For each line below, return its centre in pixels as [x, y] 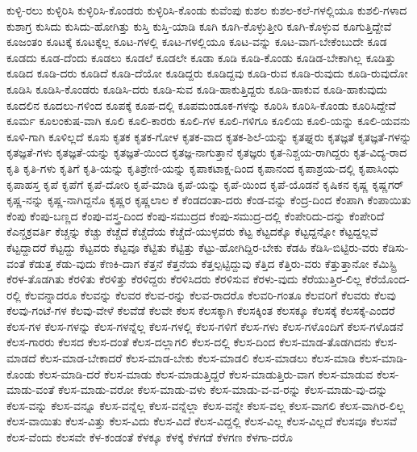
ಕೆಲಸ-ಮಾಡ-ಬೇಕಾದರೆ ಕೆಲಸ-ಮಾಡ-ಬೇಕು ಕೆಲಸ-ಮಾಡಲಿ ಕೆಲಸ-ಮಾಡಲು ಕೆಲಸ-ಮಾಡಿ [198, 358]
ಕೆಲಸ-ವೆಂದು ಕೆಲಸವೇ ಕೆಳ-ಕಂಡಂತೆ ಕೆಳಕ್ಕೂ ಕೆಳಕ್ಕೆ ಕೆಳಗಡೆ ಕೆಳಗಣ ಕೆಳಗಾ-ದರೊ [150, 437]
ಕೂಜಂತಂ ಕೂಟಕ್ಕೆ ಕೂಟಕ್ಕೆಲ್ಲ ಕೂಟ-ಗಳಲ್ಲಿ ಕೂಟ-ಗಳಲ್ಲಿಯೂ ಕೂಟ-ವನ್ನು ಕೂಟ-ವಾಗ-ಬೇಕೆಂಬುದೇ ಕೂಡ [197, 42]
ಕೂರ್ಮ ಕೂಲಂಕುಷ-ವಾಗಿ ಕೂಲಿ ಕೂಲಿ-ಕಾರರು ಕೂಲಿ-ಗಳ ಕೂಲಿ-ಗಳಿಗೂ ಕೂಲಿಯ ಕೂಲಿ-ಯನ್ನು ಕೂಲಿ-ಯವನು [208, 121]
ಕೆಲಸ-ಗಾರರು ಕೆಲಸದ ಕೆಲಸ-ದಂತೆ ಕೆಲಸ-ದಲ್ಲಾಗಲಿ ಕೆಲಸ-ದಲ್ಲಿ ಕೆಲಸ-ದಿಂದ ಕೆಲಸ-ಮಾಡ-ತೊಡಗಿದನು [189, 342]
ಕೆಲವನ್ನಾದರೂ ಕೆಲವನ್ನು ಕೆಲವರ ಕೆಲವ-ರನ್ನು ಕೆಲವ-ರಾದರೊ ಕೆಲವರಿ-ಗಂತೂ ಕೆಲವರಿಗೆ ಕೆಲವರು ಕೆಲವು [210, 294]
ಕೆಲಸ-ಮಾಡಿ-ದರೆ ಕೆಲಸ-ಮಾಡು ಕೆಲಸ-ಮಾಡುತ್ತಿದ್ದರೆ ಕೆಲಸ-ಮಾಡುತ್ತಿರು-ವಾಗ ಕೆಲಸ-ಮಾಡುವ [206, 373]
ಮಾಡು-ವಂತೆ [31, 389]
